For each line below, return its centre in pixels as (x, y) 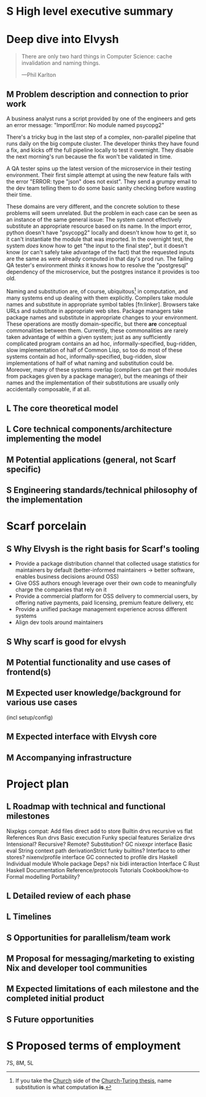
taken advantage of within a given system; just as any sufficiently (89, 337)
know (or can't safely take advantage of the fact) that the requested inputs (101, 252)
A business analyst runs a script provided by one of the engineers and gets (101, 119)
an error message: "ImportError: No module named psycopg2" (85, 125)
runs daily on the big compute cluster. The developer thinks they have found (103, 143)
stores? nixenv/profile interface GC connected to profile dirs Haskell (92, 857)
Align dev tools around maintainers (59, 622)
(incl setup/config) (30, 717)
